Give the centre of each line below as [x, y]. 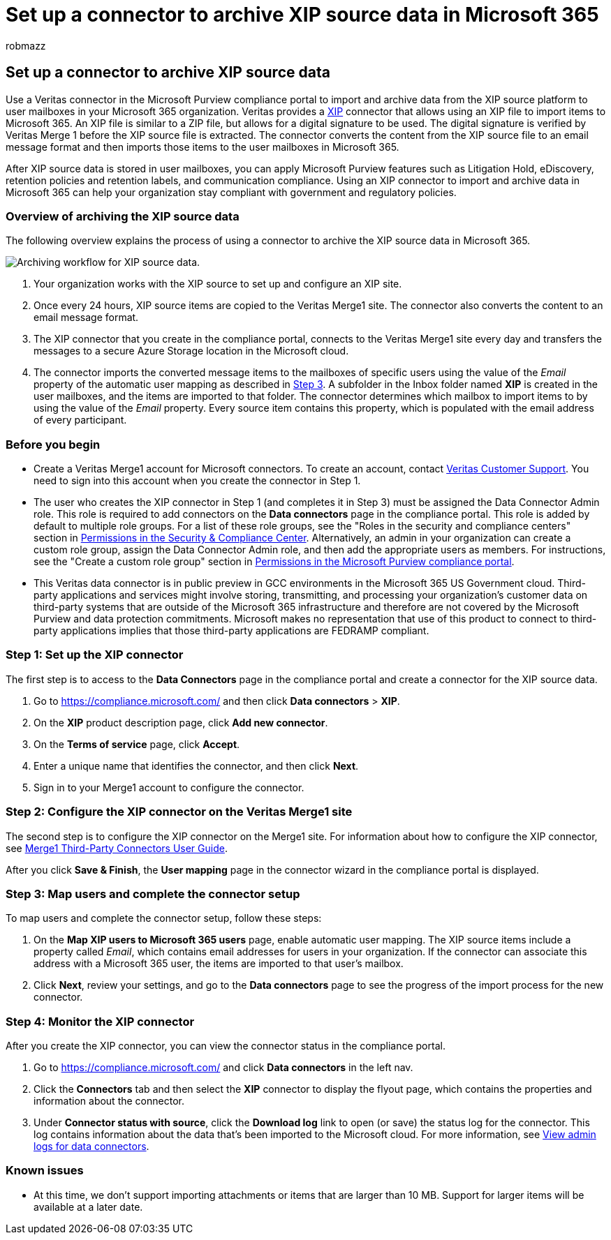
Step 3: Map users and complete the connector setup [153, 894]
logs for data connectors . [91, 1146]
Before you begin [53, 444]
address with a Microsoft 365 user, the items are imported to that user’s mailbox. [219, 964]
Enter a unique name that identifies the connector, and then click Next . [196, 765]
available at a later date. [88, 1207]
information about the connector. [109, 1101]
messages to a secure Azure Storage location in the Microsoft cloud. [191, 351]
